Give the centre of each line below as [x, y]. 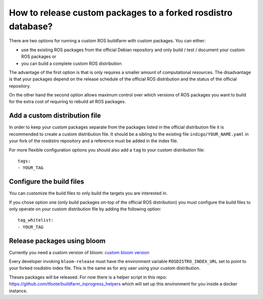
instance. [18, 291]
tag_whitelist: [36, 220]
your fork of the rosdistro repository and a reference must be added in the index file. [94, 141]
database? [31, 26]
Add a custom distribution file [55, 116]
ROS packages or [39, 56]
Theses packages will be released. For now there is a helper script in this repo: [88, 277]
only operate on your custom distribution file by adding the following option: [85, 209]
